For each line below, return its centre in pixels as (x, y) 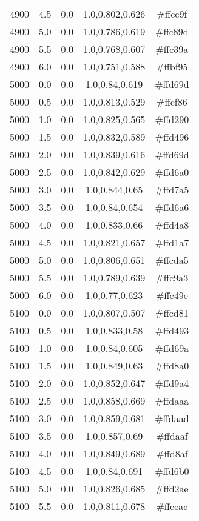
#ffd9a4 (172, 383)
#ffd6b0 (172, 471)
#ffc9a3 (172, 277)
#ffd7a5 (172, 190)
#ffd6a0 (172, 172)
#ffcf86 (172, 102)
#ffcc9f (172, 14)
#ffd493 (172, 330)
